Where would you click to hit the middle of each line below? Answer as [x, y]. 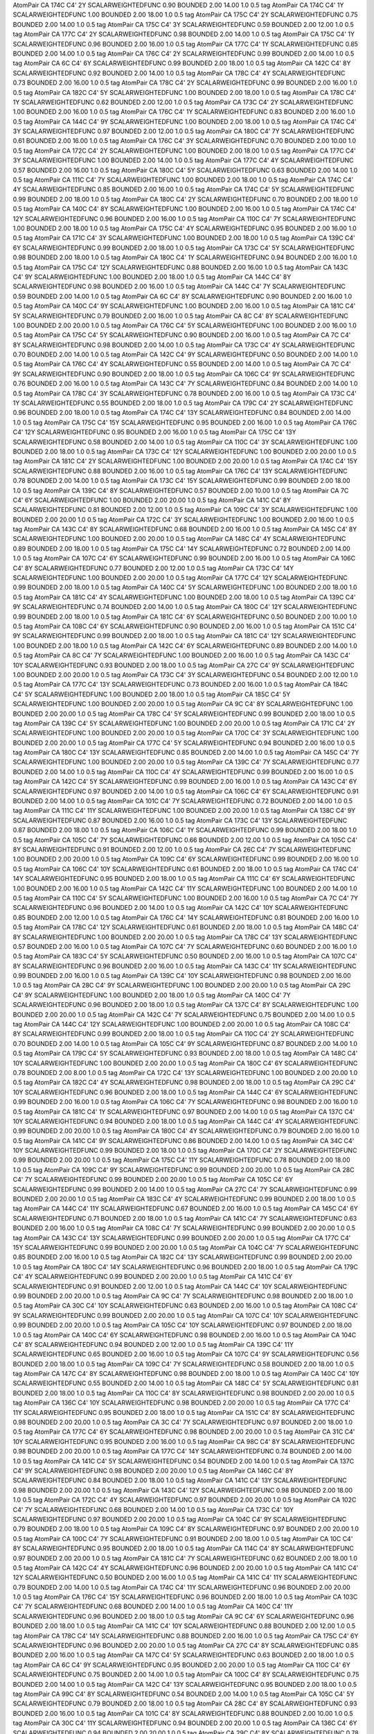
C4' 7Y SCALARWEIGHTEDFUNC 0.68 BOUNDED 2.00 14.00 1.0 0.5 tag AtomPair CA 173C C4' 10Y [153, 1509]
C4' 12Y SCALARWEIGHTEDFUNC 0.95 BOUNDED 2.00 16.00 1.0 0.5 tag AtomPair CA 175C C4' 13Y [155, 432]
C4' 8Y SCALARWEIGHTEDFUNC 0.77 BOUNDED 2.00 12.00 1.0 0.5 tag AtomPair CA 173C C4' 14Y [153, 568]
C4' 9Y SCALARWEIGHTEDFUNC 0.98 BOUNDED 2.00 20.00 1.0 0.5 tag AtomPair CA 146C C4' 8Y [153, 1470]
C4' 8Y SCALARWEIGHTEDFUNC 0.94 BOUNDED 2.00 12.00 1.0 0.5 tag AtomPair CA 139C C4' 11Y [153, 1344]
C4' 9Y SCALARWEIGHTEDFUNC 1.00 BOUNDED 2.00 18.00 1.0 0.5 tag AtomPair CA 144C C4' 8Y [152, 277]
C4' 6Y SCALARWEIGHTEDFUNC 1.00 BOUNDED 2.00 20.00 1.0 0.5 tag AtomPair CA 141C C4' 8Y [152, 500]
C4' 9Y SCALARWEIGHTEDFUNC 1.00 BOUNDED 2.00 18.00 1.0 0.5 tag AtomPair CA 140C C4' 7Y [152, 995]
